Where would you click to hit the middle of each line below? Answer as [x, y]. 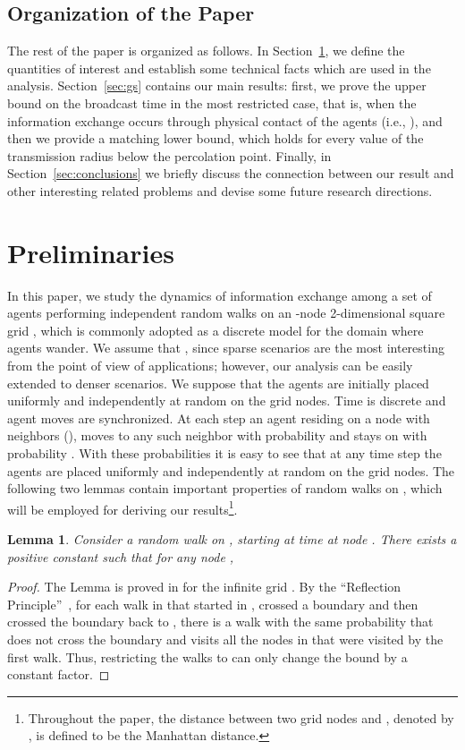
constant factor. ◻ [59, 674]
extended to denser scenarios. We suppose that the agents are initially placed [218, 383]
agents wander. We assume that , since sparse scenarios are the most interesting [226, 348]
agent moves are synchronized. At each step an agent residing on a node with [219, 418]
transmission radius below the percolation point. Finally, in [169, 155]
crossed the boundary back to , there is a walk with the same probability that [220, 622]
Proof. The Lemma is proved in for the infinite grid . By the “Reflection [204, 587]
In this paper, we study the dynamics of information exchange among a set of [220, 295]
